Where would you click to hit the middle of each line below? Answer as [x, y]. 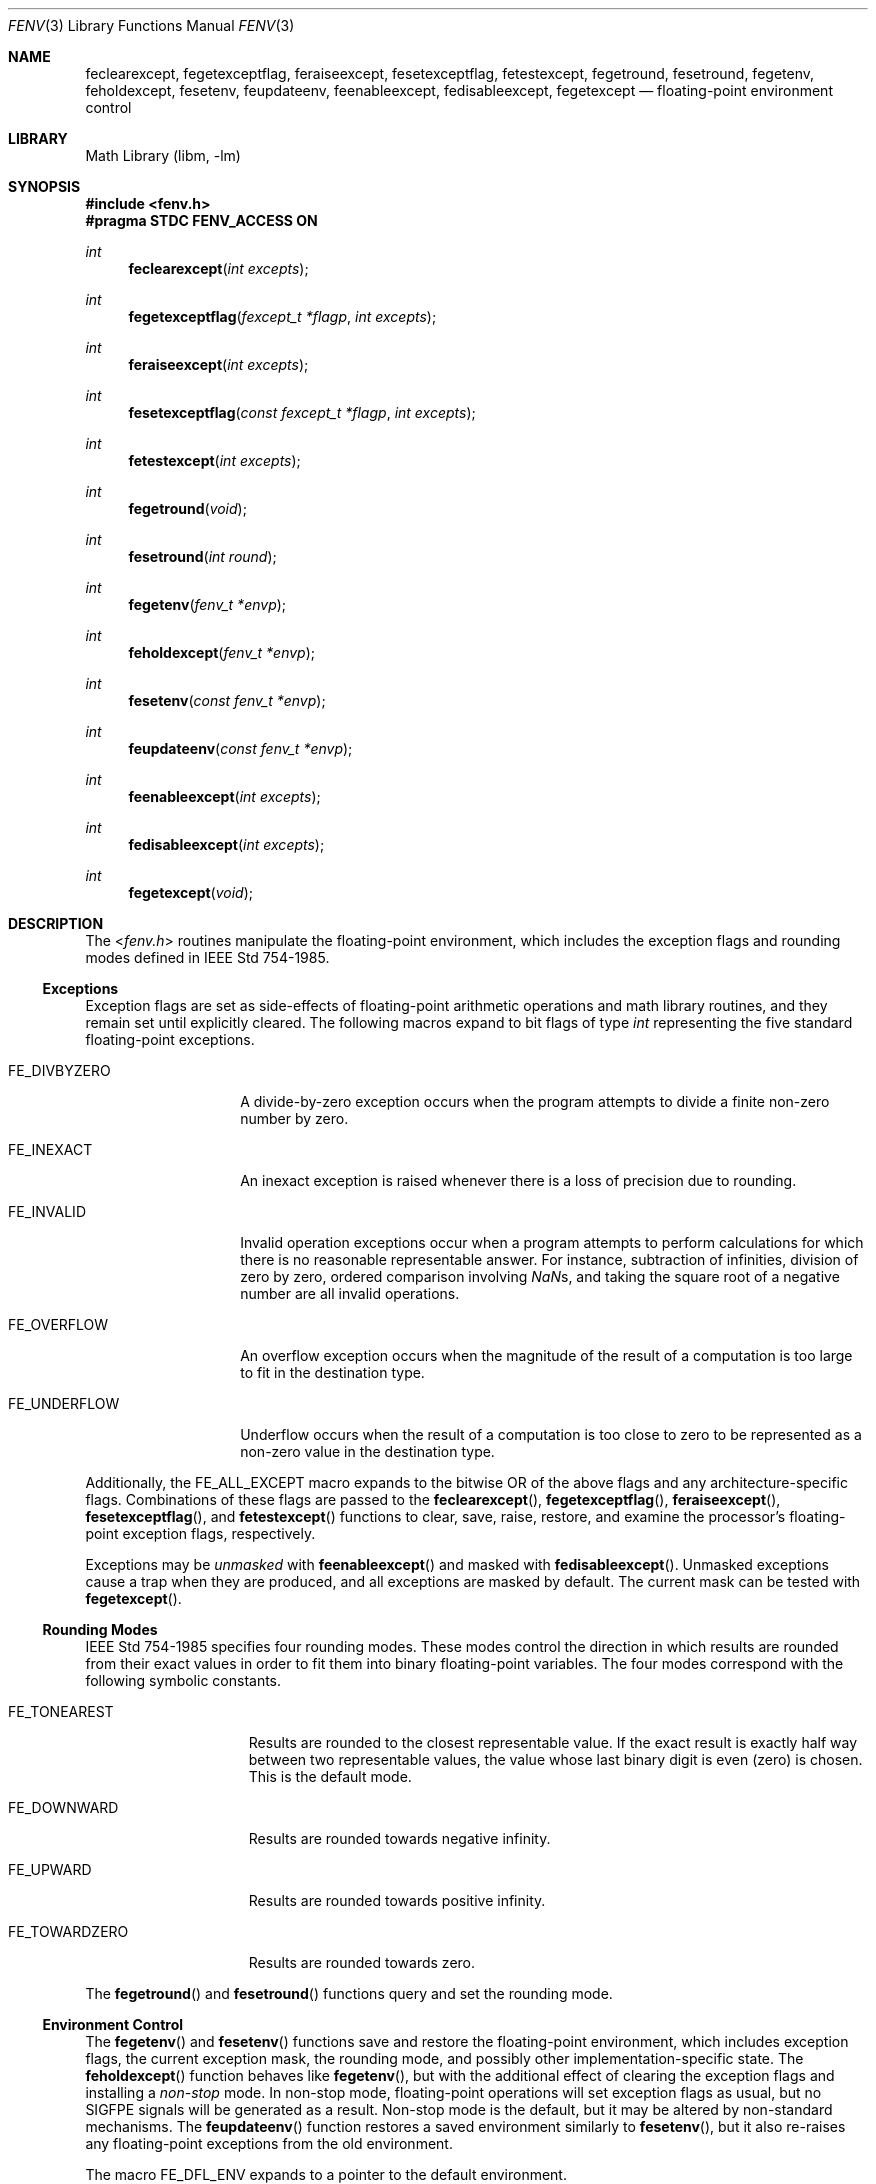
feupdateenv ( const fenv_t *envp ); [240, 748]
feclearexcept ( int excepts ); [218, 268]
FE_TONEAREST [61, 1711]
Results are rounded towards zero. [362, 1962]
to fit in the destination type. [332, 1372]
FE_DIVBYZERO [59, 1070]
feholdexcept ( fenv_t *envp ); [222, 652]
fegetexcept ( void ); [191, 892]
